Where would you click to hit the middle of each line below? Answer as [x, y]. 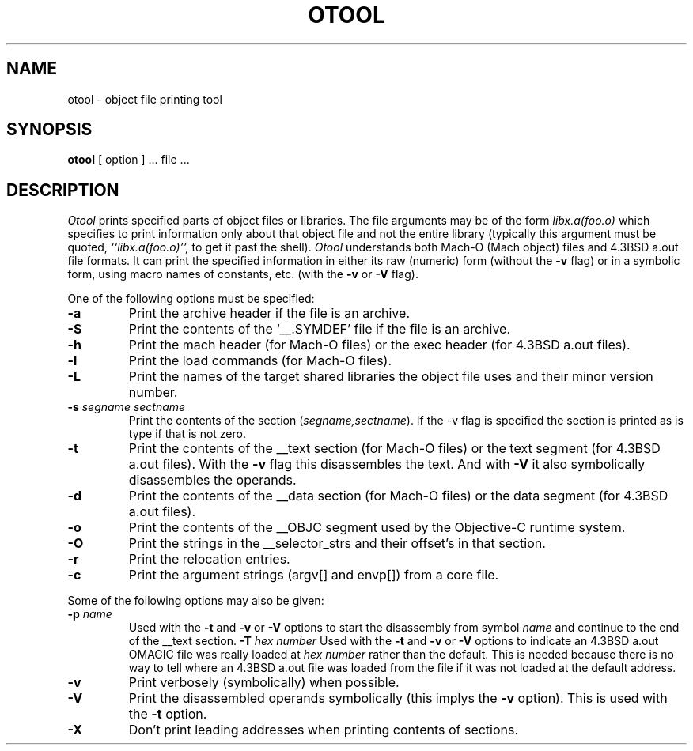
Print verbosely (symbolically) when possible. [264, 683]
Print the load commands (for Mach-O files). [260, 361]
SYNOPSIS [49, 130]
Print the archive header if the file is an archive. [269, 313]
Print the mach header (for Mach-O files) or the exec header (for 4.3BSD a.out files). [379, 345]
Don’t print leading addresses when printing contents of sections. [324, 730]
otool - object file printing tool [145, 99]
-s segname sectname [127, 407]
